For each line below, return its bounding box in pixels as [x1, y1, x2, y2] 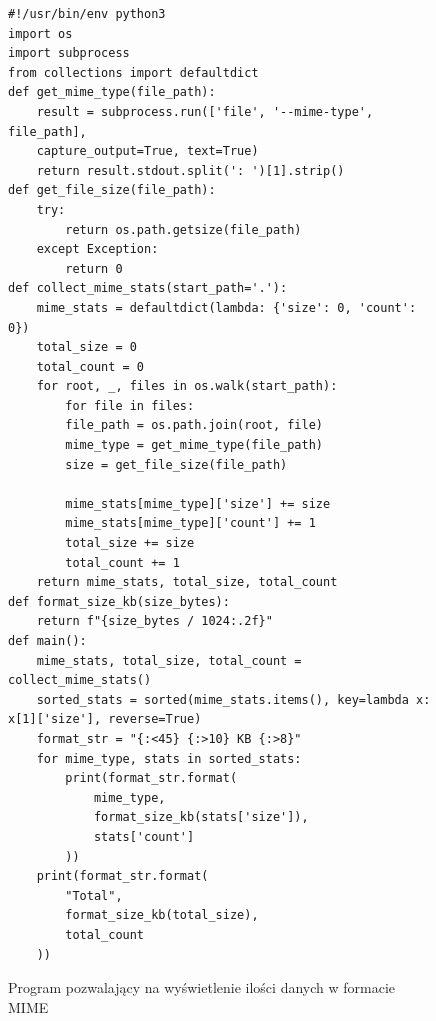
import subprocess [8, 46, 130, 61]
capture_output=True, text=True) [36, 144, 259, 159]
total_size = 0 [36, 340, 137, 355]
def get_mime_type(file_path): [8, 85, 216, 100]
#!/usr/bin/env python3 [8, 7, 166, 21]
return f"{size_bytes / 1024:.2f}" [36, 614, 273, 629]
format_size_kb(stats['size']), [93, 810, 309, 825]
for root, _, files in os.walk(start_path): [36, 379, 338, 394]
